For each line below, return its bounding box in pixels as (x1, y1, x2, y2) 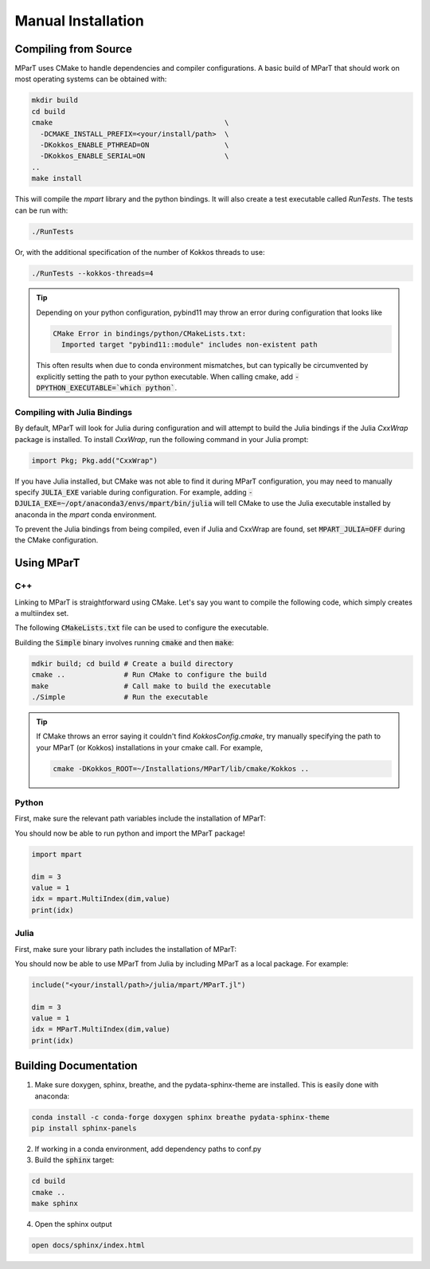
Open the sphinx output (34, 1220, 112, 1229)
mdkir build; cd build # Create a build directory (31, 659, 234, 668)
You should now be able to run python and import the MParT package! (14, 828, 246, 838)
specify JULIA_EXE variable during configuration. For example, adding (14, 487, 247, 497)
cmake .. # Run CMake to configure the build (31, 670, 267, 680)
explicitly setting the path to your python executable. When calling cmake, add (36, 371, 294, 382)
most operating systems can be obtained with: (14, 74, 167, 84)
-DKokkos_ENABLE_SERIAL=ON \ (40, 151, 229, 161)
